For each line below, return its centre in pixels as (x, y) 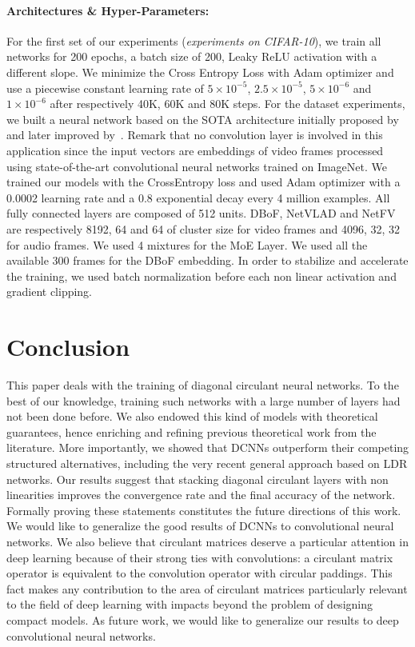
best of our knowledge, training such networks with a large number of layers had (204, 400)
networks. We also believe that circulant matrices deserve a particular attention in (207, 541)
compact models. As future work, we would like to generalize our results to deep (203, 619)
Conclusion (68, 347)
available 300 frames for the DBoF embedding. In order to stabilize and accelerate (207, 260)
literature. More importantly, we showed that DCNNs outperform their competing (208, 447)
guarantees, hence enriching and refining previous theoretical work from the (192, 431)
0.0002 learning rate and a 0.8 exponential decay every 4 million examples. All (198, 197)
